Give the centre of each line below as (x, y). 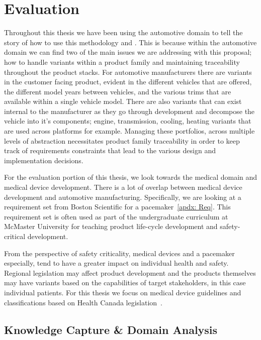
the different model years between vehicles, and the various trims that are (118, 91)
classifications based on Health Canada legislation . (83, 302)
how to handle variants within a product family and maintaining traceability (122, 62)
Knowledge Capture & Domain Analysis (111, 329)
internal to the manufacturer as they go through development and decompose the (129, 111)
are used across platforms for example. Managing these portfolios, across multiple (129, 131)
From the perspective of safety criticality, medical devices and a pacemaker (119, 253)
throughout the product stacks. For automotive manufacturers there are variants (128, 72)
